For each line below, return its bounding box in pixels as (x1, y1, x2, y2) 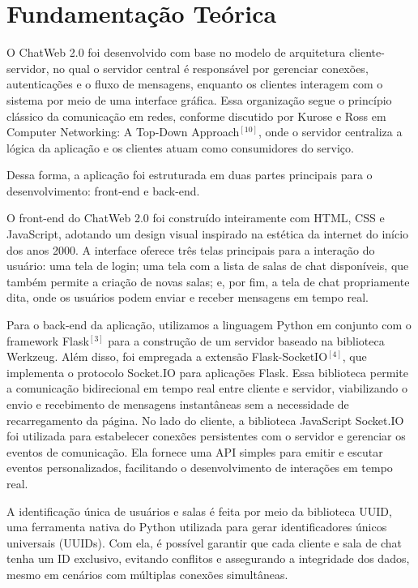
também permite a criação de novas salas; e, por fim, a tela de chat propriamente (6, 273, 410, 290)
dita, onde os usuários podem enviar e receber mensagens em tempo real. (6, 289, 369, 306)
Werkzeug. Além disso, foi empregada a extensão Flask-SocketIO (6, 348, 328, 365)
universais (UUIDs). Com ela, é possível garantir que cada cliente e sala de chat (6, 534, 402, 551)
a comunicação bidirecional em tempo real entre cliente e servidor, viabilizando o (6, 380, 407, 397)
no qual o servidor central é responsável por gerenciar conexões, (53, 59, 369, 76)
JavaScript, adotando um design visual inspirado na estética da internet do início (6, 225, 409, 242)
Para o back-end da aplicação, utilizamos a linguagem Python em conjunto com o (6, 316, 412, 333)
